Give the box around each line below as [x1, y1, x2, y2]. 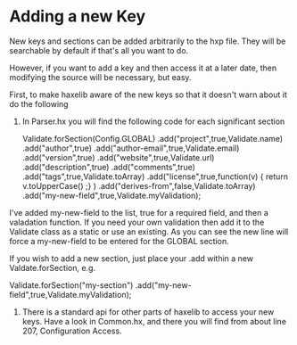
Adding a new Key [9, 6, 146, 27]
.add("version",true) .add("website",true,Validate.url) [21, 152, 215, 162]
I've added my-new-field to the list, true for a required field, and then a [9, 207, 269, 218]
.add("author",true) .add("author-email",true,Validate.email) [21, 143, 240, 153]
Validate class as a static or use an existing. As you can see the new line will [9, 226, 289, 237]
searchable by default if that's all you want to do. [9, 45, 189, 55]
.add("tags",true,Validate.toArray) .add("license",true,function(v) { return [21, 171, 288, 182]
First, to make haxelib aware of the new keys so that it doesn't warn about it [9, 89, 287, 100]
